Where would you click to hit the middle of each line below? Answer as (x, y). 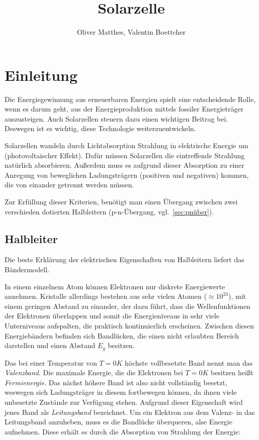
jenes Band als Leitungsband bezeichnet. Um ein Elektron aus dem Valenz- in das (130, 412)
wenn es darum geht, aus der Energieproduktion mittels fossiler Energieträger (124, 109)
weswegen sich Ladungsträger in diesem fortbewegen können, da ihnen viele (121, 392)
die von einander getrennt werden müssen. (69, 185)
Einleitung (41, 75)
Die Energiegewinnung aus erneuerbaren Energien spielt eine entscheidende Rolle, (130, 99)
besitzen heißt (232, 372)
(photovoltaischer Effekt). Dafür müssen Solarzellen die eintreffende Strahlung (125, 155)
